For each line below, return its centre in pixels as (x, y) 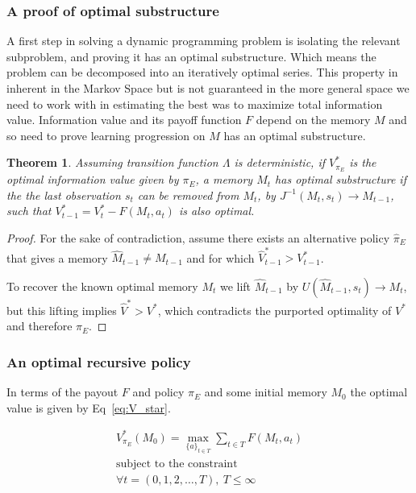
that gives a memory (57, 257)
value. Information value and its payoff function (124, 120)
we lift (235, 286)
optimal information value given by (93, 179)
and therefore (40, 326)
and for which (220, 257)
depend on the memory (313, 120)
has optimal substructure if (341, 179)
